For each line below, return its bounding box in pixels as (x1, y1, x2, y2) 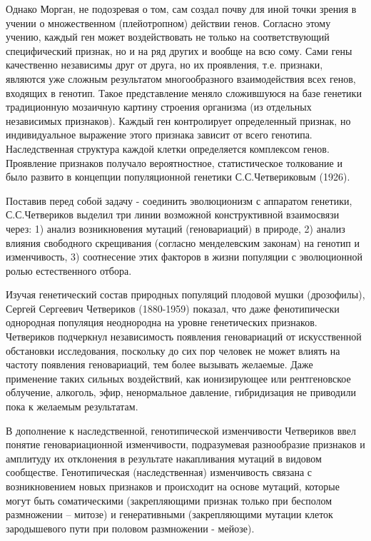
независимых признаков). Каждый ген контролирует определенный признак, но (6, 113, 351, 128)
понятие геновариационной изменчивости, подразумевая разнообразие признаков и (6, 437, 365, 452)
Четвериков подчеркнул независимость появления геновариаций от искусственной (6, 329, 362, 344)
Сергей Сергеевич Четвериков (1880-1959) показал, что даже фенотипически (6, 300, 340, 315)
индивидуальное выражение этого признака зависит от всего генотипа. (6, 127, 312, 142)
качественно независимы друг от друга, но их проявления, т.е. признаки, (6, 57, 323, 72)
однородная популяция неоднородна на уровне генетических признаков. (6, 315, 317, 330)
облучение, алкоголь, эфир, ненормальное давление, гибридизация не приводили (6, 385, 356, 400)
